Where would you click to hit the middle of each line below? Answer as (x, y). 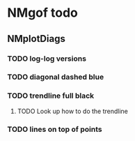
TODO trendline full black (51, 96)
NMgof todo (43, 13)
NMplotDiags (37, 39)
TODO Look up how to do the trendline (73, 111)
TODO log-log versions (47, 59)
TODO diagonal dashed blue (56, 77)
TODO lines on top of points (55, 129)
